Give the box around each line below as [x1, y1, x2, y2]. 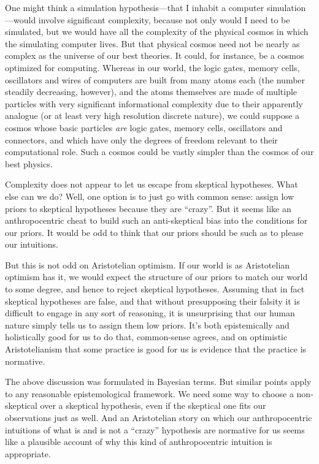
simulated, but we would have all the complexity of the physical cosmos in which [5, 25, 309, 38]
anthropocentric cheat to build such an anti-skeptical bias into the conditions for [5, 214, 308, 227]
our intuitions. [5, 238, 58, 251]
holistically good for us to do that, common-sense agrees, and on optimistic [5, 330, 288, 343]
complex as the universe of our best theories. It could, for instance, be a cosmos [5, 49, 304, 62]
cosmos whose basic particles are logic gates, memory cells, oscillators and [5, 121, 283, 134]
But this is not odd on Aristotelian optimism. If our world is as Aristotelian [5, 258, 290, 271]
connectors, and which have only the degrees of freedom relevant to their [5, 133, 278, 146]
